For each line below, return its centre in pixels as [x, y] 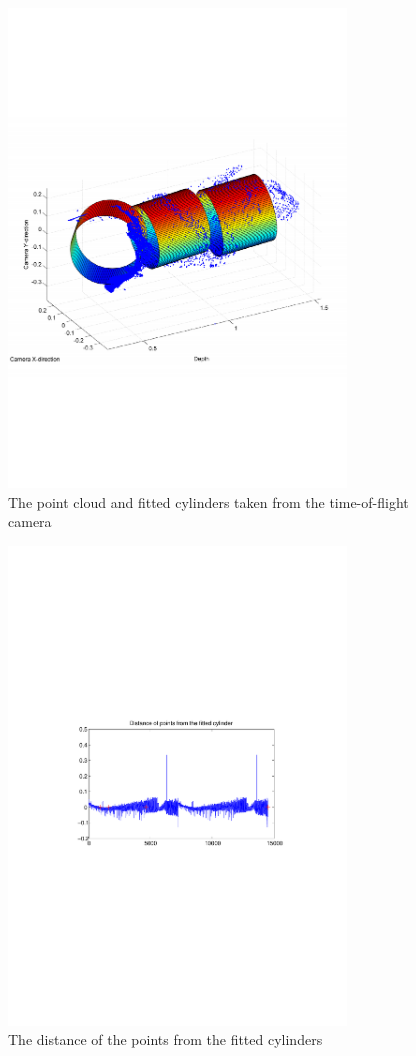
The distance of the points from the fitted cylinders [165, 1039]
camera [30, 521]
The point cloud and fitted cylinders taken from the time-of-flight [208, 501]
